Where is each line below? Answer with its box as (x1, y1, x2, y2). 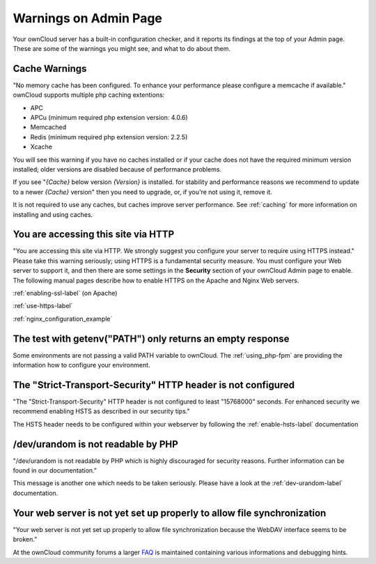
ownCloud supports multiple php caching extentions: (13, 91, 165, 99)
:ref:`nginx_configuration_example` (13, 314, 113, 323)
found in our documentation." (13, 466, 97, 475)
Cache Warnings (13, 63, 87, 75)
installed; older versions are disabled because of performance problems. (13, 165, 222, 174)
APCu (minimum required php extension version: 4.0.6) (30, 114, 188, 122)
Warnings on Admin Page (13, 10, 163, 26)
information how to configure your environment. (13, 361, 150, 369)
